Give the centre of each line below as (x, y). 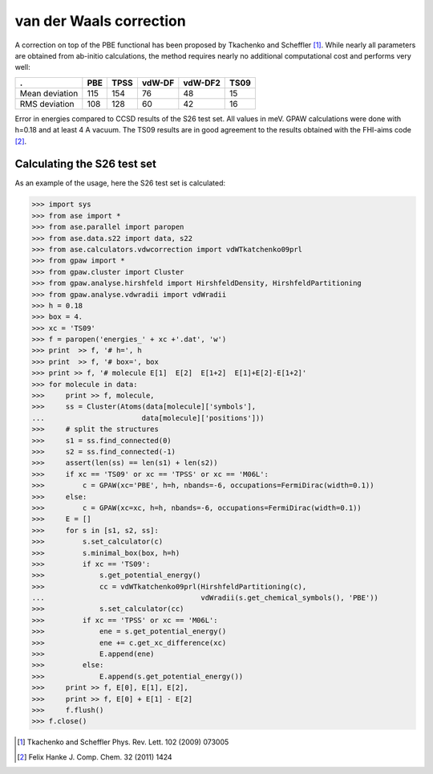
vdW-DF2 (202, 83)
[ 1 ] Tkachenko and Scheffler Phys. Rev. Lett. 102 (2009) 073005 (123, 742)
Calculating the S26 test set (85, 164)
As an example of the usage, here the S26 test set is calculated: (120, 183)
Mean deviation (49, 93)
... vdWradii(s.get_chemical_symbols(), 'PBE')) (205, 598)
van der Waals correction (100, 21)
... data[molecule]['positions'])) (148, 418)
